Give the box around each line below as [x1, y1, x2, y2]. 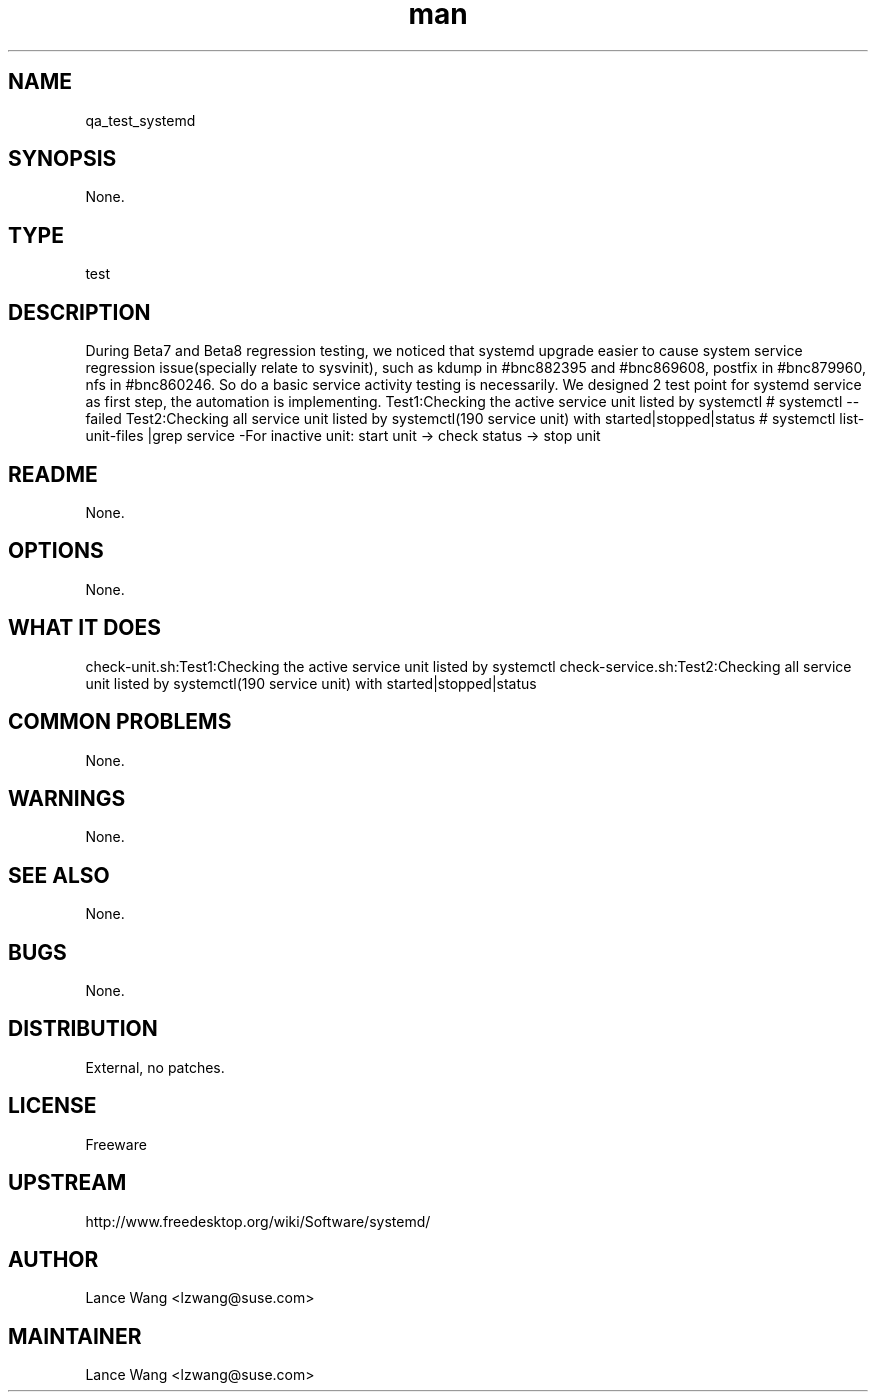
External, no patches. [85, 1058, 225, 1076]
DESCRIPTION [8, 299, 151, 325]
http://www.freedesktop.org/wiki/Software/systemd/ [85, 1212, 431, 1230]
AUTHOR [8, 1246, 99, 1272]
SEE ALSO [8, 862, 110, 888]
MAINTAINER [8, 1323, 142, 1349]
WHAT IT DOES [8, 615, 162, 641]
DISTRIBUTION [8, 1016, 158, 1042]
